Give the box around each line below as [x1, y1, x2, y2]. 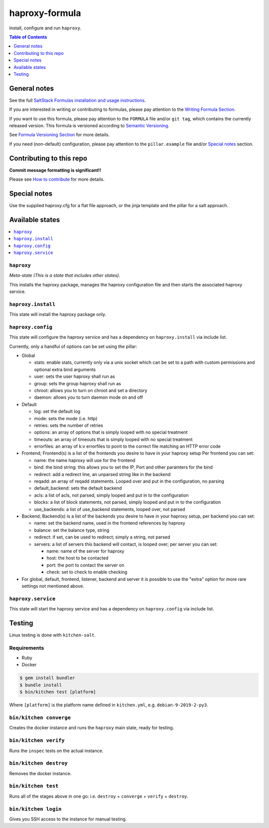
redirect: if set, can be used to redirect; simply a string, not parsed [34, 534, 170, 540]
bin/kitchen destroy [9, 760, 68, 767]
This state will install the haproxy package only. [9, 311, 107, 317]
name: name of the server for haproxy [46, 548, 125, 554]
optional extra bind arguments [34, 366, 96, 372]
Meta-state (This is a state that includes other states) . [9, 273, 121, 278]
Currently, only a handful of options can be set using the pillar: [9, 343, 137, 349]
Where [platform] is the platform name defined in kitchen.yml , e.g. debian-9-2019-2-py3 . [9, 702, 209, 708]
